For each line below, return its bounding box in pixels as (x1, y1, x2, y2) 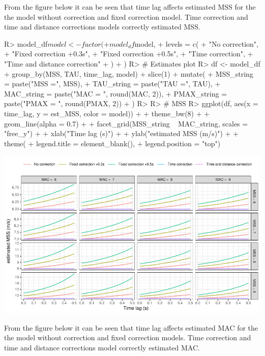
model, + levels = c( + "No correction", (134, 38, 258, 49)
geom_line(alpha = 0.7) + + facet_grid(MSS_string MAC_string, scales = (4, 118, 248, 128)
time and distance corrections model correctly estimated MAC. (4, 342, 200, 352)
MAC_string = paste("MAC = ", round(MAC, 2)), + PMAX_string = (4, 88, 227, 99)
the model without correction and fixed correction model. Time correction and (4, 11, 248, 22)
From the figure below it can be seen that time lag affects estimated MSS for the (4, 2, 256, 12)
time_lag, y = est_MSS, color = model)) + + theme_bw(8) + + (4, 108, 210, 118)
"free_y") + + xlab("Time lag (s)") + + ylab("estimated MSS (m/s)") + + (4, 128, 239, 139)
